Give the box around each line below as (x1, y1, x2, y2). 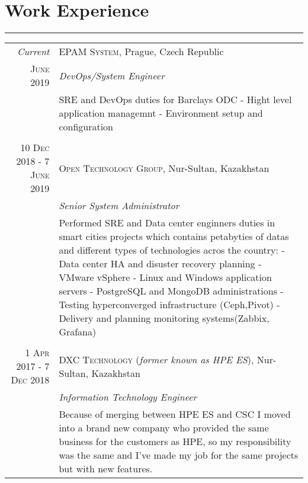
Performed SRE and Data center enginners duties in (59, 216, 275, 230)
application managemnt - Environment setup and (59, 106, 263, 120)
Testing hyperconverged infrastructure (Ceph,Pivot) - (59, 298, 280, 312)
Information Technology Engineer (59, 390, 197, 404)
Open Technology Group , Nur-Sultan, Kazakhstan (59, 161, 269, 175)
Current (17, 44, 50, 59)
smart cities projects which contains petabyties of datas (59, 229, 289, 244)
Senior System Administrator (59, 199, 179, 213)
